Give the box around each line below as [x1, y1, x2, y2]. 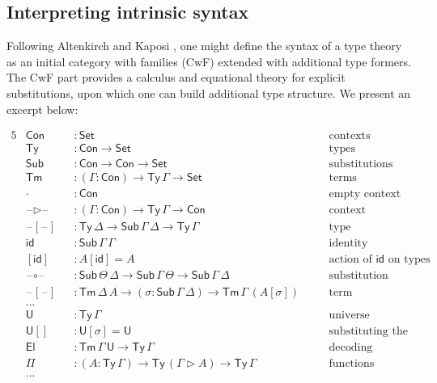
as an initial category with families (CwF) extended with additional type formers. [6, 53, 411, 69]
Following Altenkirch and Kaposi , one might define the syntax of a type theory [6, 37, 402, 54]
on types [388, 254, 431, 266]
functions [329, 357, 375, 369]
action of [329, 254, 372, 266]
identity [329, 238, 368, 250]
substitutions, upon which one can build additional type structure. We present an [6, 84, 411, 101]
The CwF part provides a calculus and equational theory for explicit [6, 69, 346, 86]
